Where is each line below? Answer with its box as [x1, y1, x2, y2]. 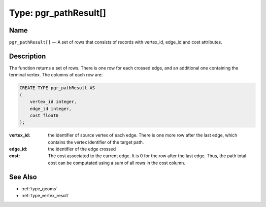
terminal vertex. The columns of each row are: [9, 72, 103, 78]
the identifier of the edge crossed [48, 146, 116, 152]
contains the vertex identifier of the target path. [48, 139, 144, 145]
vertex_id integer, [30, 99, 77, 104]
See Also [9, 172, 37, 181]
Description [9, 52, 46, 60]
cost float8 [30, 112, 59, 118]
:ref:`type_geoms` [21, 185, 58, 192]
